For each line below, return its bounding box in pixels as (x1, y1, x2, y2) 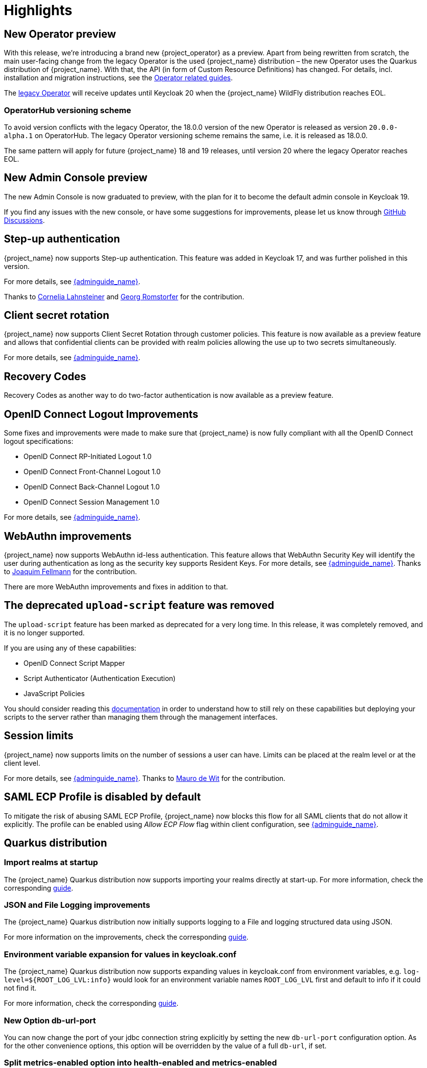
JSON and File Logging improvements (4, 900, 150, 910)
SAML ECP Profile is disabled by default (4, 791, 201, 803)
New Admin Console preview (4, 171, 148, 184)
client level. (4, 758, 41, 767)
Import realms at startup (4, 857, 98, 868)
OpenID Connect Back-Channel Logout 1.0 (23, 483, 160, 491)
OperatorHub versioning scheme (4, 105, 131, 115)
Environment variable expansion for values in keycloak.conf (4, 949, 237, 959)
